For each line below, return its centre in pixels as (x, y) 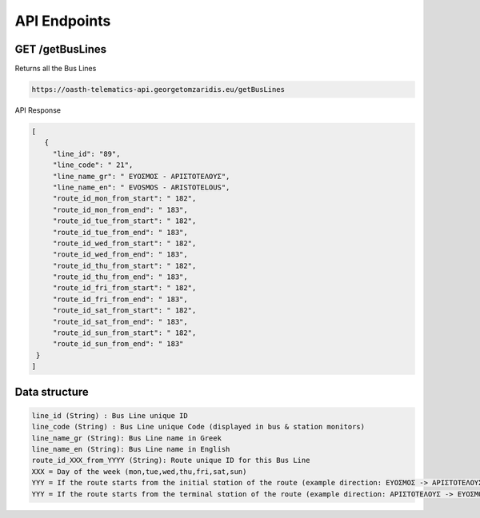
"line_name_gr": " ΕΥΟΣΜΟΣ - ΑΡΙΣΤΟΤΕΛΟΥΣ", (141, 176)
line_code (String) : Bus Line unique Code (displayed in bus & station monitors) (198, 427)
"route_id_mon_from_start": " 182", (124, 199)
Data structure (52, 392)
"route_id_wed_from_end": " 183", (120, 255)
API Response (38, 110)
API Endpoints (63, 21)
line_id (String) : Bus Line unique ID (110, 415)
